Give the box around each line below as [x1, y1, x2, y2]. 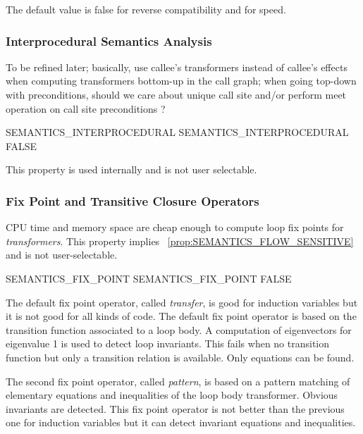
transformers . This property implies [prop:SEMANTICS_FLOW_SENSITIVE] [6, 233, 354, 248]
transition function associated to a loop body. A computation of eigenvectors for [6, 322, 352, 337]
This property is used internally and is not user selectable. [6, 162, 257, 177]
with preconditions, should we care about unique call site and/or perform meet [6, 87, 347, 101]
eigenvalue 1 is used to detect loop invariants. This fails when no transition [6, 336, 330, 351]
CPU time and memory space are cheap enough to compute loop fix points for [6, 220, 344, 235]
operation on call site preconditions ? [6, 101, 166, 116]
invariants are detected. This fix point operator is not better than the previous [6, 401, 345, 416]
